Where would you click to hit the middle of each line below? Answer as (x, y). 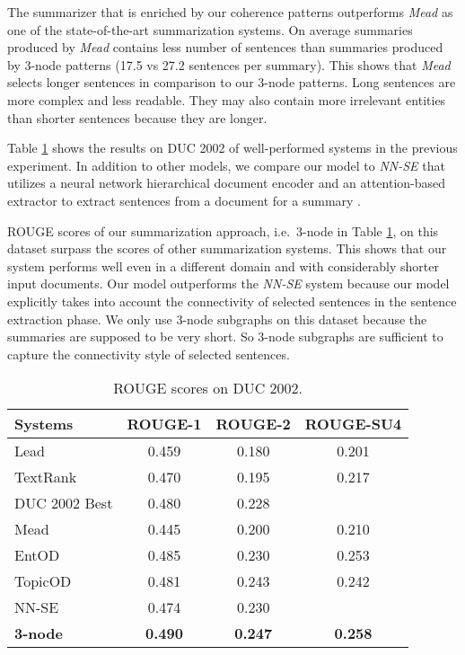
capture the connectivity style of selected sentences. (149, 354)
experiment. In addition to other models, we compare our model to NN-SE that (226, 165)
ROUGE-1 (164, 424)
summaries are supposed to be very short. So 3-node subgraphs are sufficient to (225, 336)
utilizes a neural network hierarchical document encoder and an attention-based (227, 183)
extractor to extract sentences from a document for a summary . (184, 200)
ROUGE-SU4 (353, 424)
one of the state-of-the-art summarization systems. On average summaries (210, 29)
